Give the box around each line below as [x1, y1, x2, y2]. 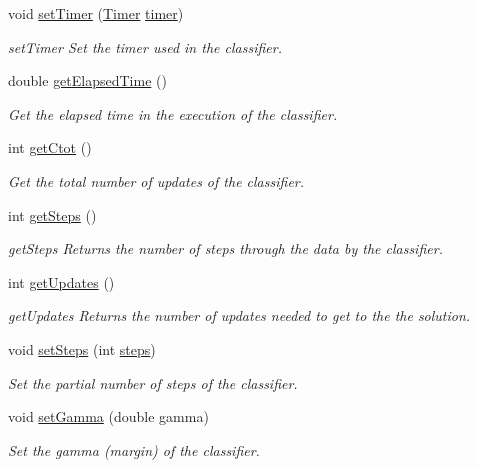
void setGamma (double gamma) [8, 406, 209, 427]
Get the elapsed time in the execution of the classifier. [8, 103, 338, 124]
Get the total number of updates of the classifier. [8, 170, 305, 191]
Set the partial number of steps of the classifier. [8, 372, 298, 393]
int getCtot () [8, 137, 92, 158]
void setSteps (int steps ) [8, 338, 156, 359]
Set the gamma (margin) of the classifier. [8, 439, 260, 460]
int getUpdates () [8, 271, 115, 292]
